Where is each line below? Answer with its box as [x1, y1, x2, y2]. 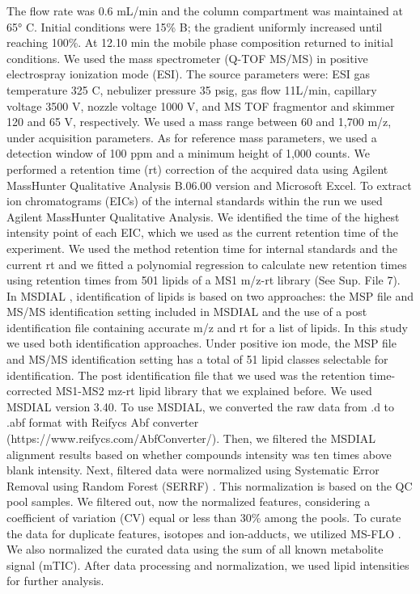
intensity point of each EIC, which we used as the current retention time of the [6, 224, 398, 241]
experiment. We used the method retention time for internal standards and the [6, 239, 398, 256]
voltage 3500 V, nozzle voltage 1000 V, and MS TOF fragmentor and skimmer [6, 97, 395, 114]
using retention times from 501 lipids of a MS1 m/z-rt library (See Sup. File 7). [6, 272, 401, 289]
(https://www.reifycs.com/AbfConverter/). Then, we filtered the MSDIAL [6, 430, 376, 447]
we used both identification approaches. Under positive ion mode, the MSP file [6, 335, 397, 352]
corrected [6, 382, 53, 399]
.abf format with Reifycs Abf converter [6, 414, 199, 431]
